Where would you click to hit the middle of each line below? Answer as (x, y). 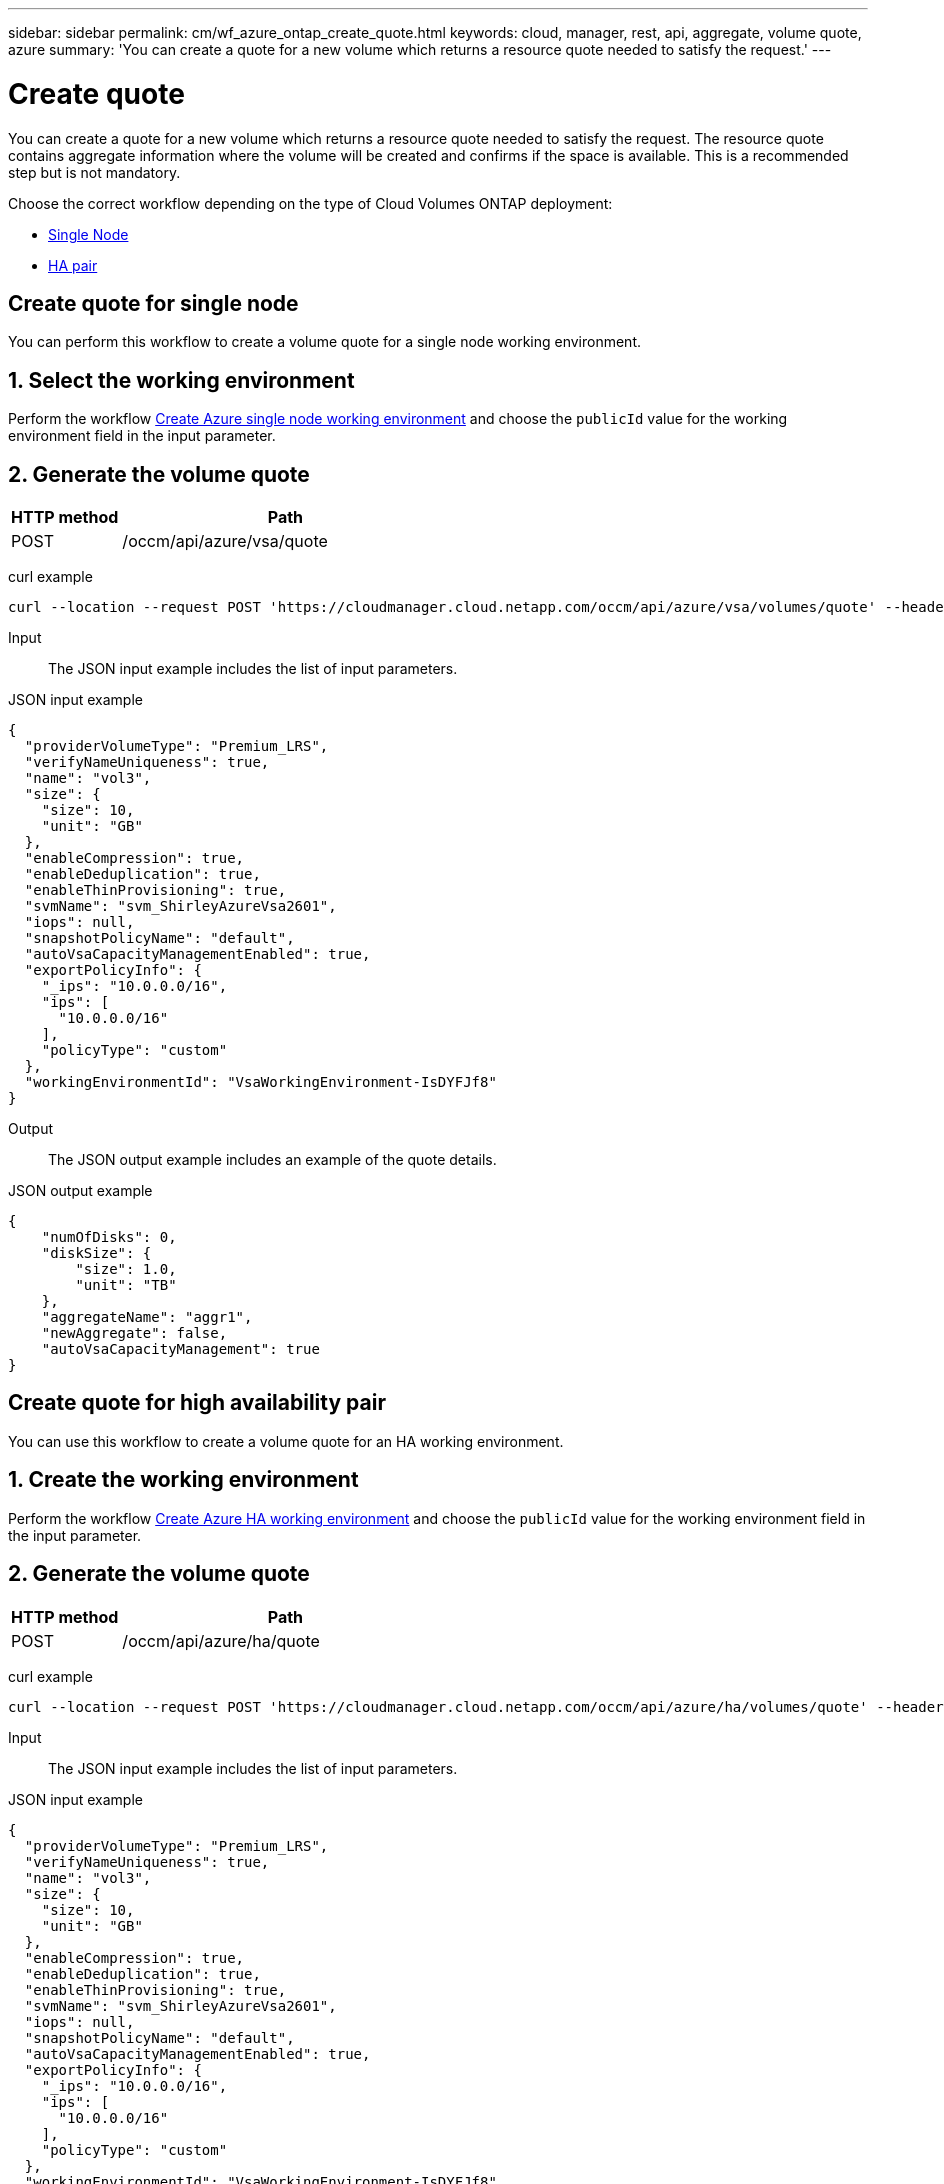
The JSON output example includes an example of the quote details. (272, 1160)
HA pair (73, 265)
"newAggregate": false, (134, 1333)
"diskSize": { (96, 1253)
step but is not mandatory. (94, 172)
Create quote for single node (153, 303)
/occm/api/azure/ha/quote (221, 1640)
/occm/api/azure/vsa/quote (225, 541)
